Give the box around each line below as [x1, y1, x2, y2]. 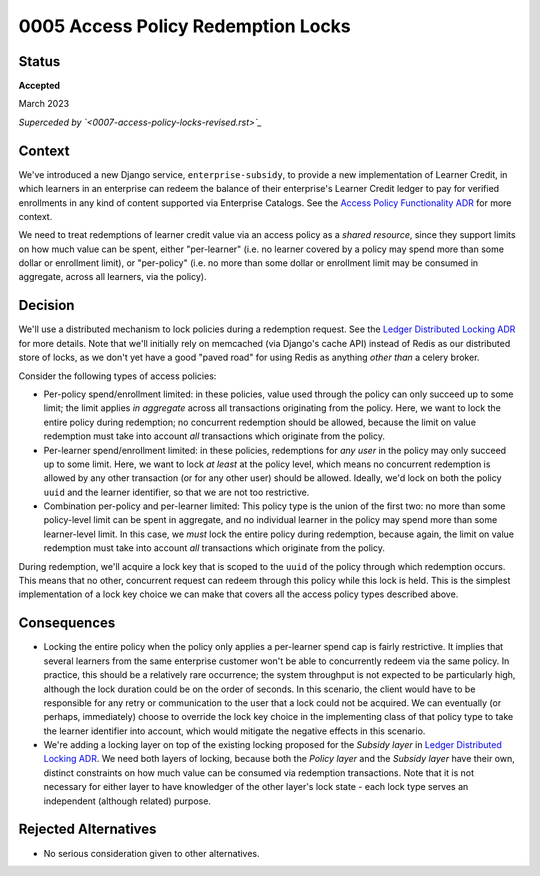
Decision [18, 297, 75, 314]
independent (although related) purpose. [43, 795, 212, 807]
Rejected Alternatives [18, 821, 157, 838]
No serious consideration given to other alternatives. [43, 847, 260, 859]
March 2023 [18, 98, 70, 110]
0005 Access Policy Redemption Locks [18, 15, 352, 37]
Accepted [18, 80, 60, 92]
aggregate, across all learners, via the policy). [18, 271, 207, 283]
